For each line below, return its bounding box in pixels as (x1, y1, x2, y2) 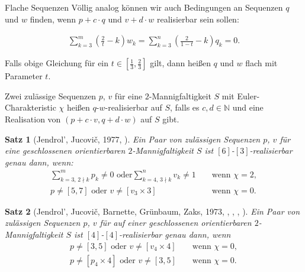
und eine (232, 101, 264, 114)
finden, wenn (30, 12, 76, 25)
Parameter (5, 70, 43, 82)
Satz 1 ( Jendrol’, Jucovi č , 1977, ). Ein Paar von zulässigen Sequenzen (5, 132, 261, 145)
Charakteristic (5, 101, 56, 114)
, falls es (170, 101, 200, 114)
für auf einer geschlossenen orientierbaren (99, 216, 252, 229)
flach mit (245, 57, 278, 69)
